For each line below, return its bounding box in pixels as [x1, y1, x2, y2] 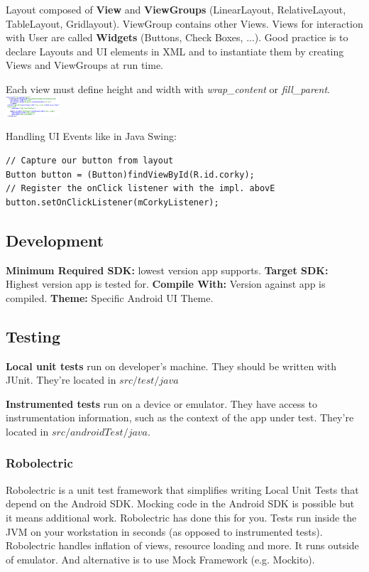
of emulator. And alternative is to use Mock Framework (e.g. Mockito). [6, 551, 315, 566]
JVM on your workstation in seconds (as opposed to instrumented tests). [6, 524, 323, 539]
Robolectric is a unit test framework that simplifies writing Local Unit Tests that [6, 482, 359, 497]
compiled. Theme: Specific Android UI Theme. [6, 290, 214, 305]
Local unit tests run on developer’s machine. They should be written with [6, 358, 337, 373]
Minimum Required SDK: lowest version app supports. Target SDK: [6, 262, 329, 277]
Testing [6, 325, 60, 347]
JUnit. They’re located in [6, 372, 116, 387]
